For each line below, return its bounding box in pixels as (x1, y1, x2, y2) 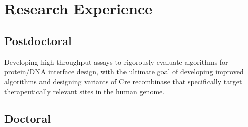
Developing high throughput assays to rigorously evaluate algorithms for (4, 56, 228, 67)
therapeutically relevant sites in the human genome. (4, 86, 165, 97)
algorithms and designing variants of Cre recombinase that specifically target (4, 76, 242, 87)
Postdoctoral (4, 32, 72, 48)
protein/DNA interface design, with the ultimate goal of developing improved (4, 66, 244, 77)
